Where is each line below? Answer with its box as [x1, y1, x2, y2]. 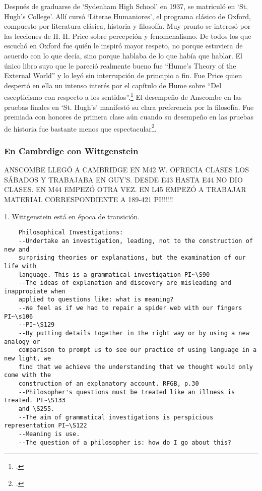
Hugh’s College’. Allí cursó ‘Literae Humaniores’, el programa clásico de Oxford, [4, 11, 251, 21]
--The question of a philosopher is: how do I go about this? [18, 439, 232, 446]
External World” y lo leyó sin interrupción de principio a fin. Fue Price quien [4, 70, 242, 81]
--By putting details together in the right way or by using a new [18, 330, 249, 337]
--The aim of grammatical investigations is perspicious [18, 413, 214, 421]
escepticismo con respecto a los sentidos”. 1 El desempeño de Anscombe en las [4, 90, 242, 102]
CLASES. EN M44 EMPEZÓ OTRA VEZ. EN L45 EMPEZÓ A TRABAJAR [4, 184, 246, 195]
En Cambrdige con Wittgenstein [4, 144, 139, 157]
